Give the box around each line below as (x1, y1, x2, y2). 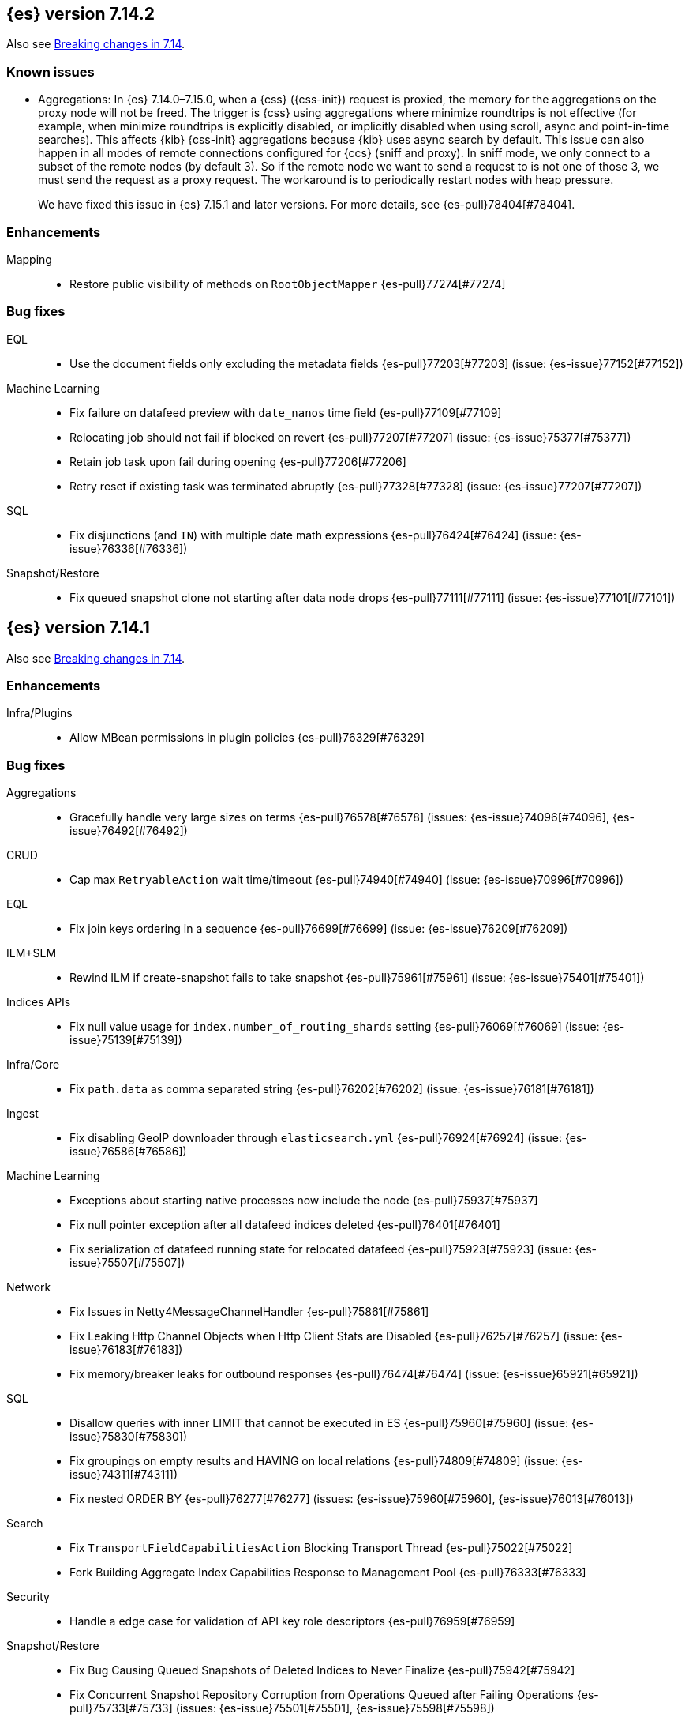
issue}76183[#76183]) (69, 1343, 183, 1357)
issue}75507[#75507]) (69, 1256, 185, 1270)
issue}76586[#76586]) (69, 1144, 187, 1159)
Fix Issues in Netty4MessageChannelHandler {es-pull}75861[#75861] (69, 1305, 429, 1319)
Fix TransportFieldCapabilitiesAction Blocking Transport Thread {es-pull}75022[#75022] (69, 1541, 573, 1555)
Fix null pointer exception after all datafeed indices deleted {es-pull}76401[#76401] (69, 1218, 500, 1232)
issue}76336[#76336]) (69, 541, 188, 555)
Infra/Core (6, 1058, 60, 1072)
